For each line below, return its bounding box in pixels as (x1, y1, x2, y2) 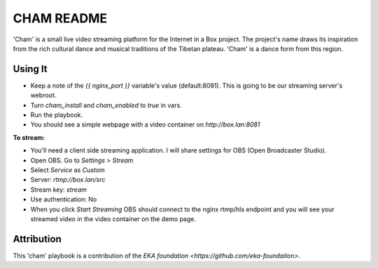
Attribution (13, 233, 62, 245)
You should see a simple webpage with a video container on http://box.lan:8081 (30, 120, 260, 129)
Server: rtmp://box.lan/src (30, 176, 106, 184)
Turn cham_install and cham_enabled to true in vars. (30, 101, 182, 109)
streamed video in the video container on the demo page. (30, 214, 196, 223)
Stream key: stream (30, 185, 87, 194)
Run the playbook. (30, 111, 83, 119)
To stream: (13, 133, 45, 141)
